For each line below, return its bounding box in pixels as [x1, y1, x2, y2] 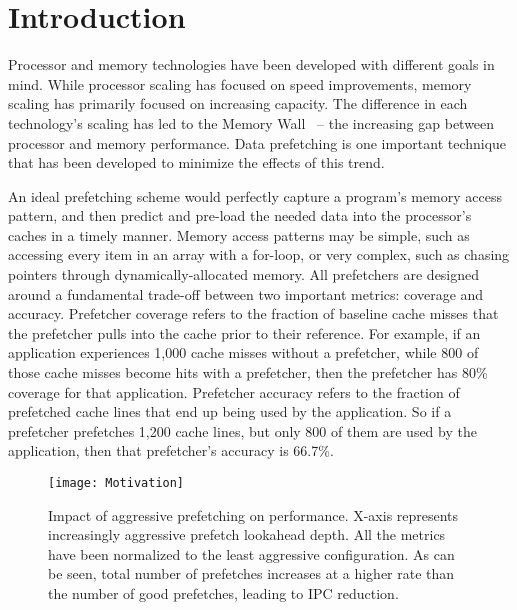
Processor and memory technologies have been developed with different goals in [8, 54, 495, 75]
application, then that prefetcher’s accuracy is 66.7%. [8, 440, 334, 461]
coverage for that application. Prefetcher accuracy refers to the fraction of [8, 381, 460, 402]
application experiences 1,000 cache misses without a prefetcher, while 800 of [8, 342, 479, 363]
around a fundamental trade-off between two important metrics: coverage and [8, 283, 484, 304]
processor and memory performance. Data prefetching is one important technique [8, 132, 507, 153]
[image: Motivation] [48, 476, 185, 490]
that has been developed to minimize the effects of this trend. [8, 152, 385, 173]
